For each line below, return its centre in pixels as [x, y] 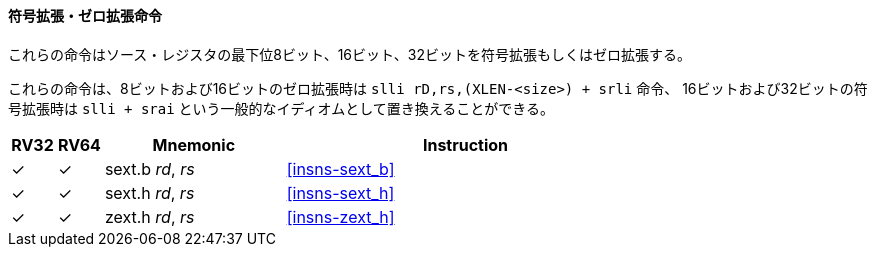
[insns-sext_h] [340, 192]
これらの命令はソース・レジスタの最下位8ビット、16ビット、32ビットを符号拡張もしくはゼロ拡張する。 [349, 54]
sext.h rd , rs [149, 192]
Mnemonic [194, 144]
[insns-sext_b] [340, 168]
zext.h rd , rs [149, 216]
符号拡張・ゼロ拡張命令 [85, 15]
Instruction [465, 144]
